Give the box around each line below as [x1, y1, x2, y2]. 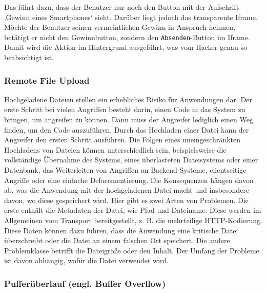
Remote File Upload [4, 74, 90, 86]
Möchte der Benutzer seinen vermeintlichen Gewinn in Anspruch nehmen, [4, 22, 235, 32]
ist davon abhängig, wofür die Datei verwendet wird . [4, 255, 169, 266]
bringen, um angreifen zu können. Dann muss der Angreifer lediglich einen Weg [4, 114, 253, 125]
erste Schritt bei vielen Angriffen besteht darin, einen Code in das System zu [4, 104, 245, 115]
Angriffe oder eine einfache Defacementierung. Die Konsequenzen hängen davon [4, 174, 254, 185]
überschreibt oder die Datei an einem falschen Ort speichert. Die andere [4, 235, 230, 246]
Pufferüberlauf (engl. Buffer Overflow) [4, 277, 166, 289]
